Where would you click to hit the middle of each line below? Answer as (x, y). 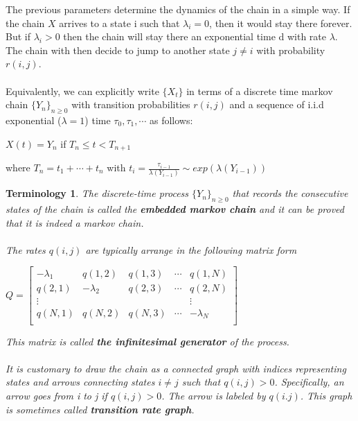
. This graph (326, 396)
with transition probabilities (131, 104)
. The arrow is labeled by (214, 396)
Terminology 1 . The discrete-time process (97, 193)
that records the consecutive (290, 193)
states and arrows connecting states (80, 382)
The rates (26, 249)
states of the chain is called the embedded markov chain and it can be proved (175, 209)
